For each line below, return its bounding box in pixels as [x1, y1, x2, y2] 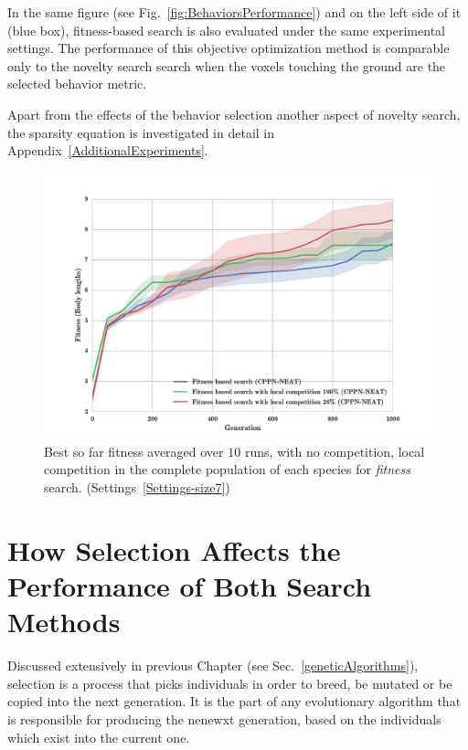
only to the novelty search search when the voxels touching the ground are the [7, 56, 446, 75]
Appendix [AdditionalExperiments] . [7, 141, 208, 160]
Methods [7, 603, 121, 640]
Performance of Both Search [7, 567, 372, 604]
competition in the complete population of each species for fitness [44, 460, 410, 479]
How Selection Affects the [7, 531, 341, 568]
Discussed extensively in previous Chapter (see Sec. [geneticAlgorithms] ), [7, 656, 419, 675]
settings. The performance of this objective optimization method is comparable [7, 38, 450, 58]
